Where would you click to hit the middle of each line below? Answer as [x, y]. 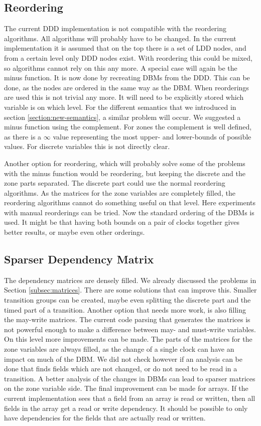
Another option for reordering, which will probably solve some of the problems [125, 163]
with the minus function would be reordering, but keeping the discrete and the [125, 173]
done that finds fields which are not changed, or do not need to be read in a [121, 369]
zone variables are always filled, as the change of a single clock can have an [119, 349]
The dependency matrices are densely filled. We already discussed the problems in [130, 280]
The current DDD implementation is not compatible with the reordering [115, 28]
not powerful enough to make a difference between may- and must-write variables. [130, 329]
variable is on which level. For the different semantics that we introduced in [120, 107]
